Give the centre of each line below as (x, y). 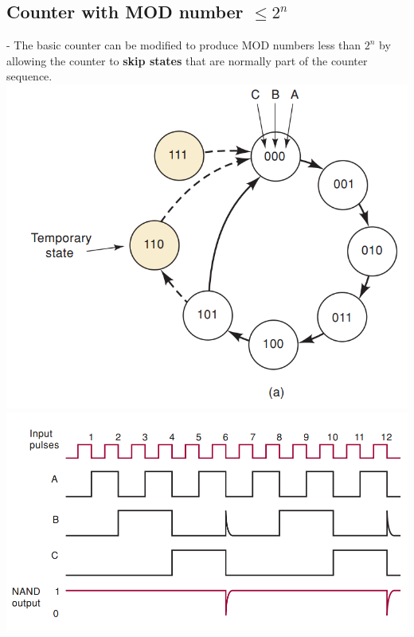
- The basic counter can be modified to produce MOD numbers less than (184, 45)
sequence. (29, 76)
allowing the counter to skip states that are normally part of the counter (187, 60)
